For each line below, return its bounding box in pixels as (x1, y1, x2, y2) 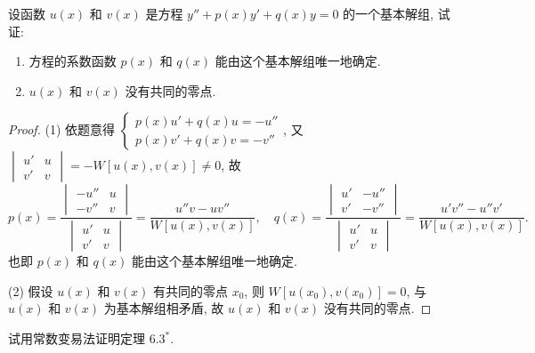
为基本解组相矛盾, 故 (103, 299, 224, 317)
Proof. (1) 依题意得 (8, 120, 116, 139)
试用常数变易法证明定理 (8, 329, 145, 348)
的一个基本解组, (343, 4, 434, 22)
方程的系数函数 (28, 52, 117, 70)
